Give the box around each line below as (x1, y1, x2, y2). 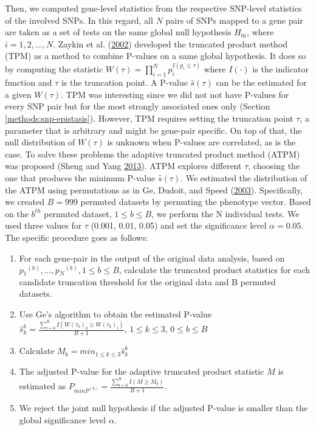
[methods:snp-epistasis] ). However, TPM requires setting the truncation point (5, 111, 294, 124)
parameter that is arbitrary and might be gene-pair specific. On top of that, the (5, 123, 302, 136)
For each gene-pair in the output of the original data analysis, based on (19, 251, 285, 264)
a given (5, 88, 32, 100)
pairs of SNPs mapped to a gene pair (165, 13, 303, 26)
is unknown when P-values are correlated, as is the (107, 136, 296, 148)
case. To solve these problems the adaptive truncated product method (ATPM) (5, 147, 300, 160)
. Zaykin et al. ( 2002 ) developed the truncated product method (53, 37, 288, 50)
